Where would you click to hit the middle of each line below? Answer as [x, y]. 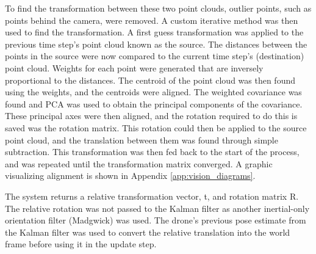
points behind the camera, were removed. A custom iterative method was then [152, 20]
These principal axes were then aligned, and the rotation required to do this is [151, 116]
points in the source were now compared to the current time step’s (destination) [155, 56]
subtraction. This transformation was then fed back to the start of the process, [152, 152]
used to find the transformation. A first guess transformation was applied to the [154, 32]
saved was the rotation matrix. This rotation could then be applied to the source [156, 127]
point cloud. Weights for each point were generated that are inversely [134, 67]
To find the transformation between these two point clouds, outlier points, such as [158, 8]
